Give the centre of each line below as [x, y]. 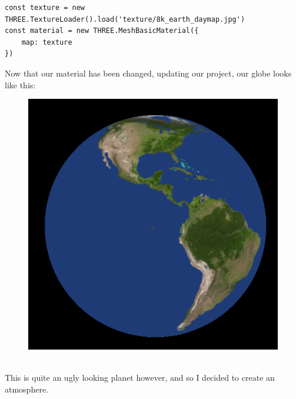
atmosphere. [27, 389]
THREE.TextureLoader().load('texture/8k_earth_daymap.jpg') [125, 19]
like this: [20, 84]
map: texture [47, 42]
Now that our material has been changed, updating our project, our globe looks [148, 73]
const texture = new [45, 8]
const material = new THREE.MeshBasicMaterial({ [102, 31]
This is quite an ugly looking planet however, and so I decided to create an [140, 378]
